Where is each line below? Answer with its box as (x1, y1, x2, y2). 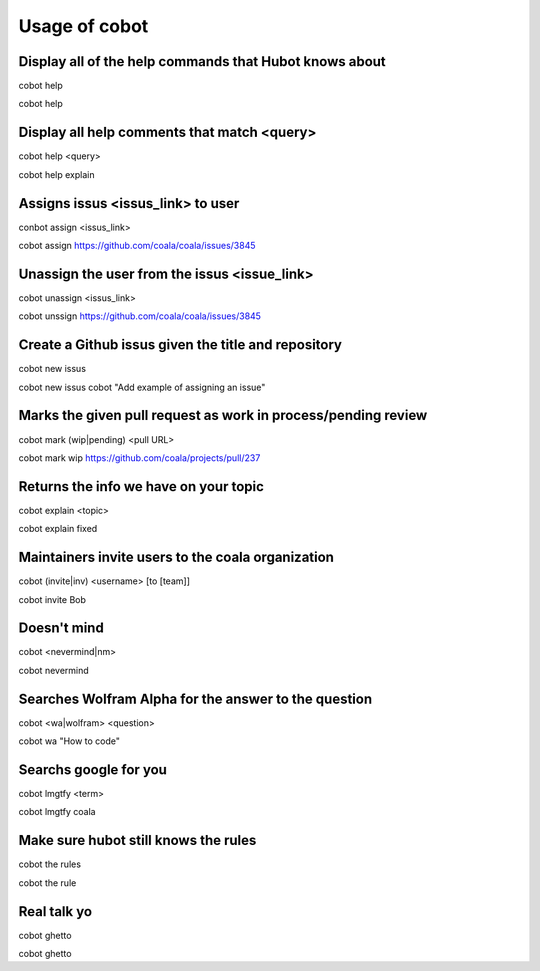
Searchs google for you (18, 761, 167, 778)
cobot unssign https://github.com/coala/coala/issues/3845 (18, 310, 262, 322)
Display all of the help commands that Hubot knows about (18, 53, 387, 70)
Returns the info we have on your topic (18, 478, 265, 495)
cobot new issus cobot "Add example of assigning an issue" (18, 381, 266, 393)
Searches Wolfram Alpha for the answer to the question (18, 690, 373, 707)
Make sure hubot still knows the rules (18, 832, 257, 849)
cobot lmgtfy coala (18, 806, 96, 818)
